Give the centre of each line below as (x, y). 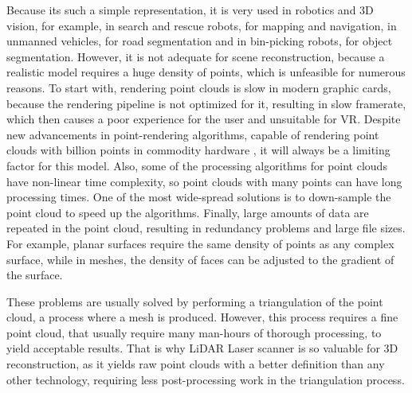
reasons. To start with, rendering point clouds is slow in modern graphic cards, (199, 87)
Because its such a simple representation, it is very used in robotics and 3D (190, 10)
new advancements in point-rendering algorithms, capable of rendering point (193, 134)
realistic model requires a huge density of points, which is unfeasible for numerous (206, 72)
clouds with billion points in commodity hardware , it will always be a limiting (198, 150)
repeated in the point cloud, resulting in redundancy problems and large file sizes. (206, 228)
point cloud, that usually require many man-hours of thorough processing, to (194, 332)
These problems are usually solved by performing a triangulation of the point (195, 301)
